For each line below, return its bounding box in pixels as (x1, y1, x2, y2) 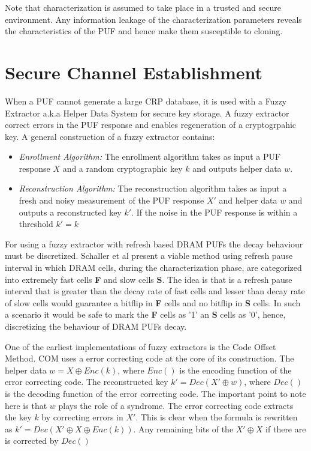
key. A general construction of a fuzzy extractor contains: (5, 130, 215, 142)
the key (5, 411, 32, 423)
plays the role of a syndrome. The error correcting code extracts (58, 399, 294, 411)
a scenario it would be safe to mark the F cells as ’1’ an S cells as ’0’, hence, (5, 308, 286, 321)
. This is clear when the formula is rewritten (135, 411, 298, 423)
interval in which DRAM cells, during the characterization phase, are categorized (5, 261, 302, 274)
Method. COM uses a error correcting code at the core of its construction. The (5, 352, 294, 365)
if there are (265, 422, 306, 435)
